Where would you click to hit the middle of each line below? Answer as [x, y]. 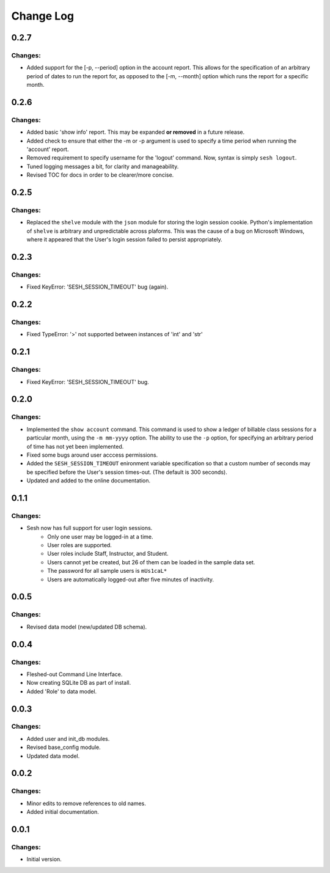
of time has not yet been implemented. [75, 446]
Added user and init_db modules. [68, 739]
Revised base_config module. [64, 747]
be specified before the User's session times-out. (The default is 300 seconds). [127, 472]
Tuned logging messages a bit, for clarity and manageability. [103, 166]
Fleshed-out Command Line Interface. [75, 674]
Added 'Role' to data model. [62, 691]
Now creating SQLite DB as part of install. [79, 683]
